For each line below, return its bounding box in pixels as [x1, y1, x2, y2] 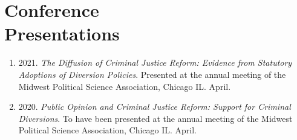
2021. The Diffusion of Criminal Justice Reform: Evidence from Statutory [18, 56, 292, 69]
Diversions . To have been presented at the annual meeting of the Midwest [18, 112, 293, 124]
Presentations [4, 21, 120, 46]
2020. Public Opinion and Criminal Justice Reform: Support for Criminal [18, 100, 291, 113]
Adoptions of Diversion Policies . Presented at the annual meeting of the [18, 68, 286, 80]
